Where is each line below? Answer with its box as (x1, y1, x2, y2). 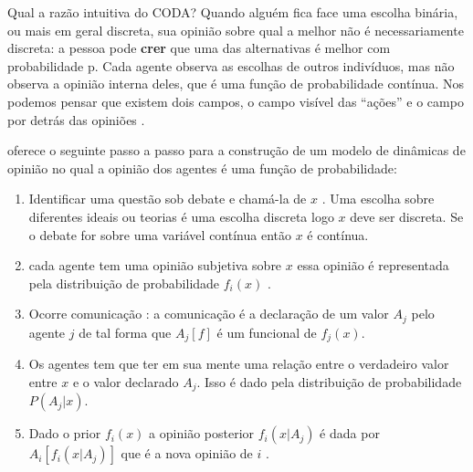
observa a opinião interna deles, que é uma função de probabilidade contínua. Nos (7, 74, 465, 93)
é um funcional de (216, 322, 317, 341)
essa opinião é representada (297, 256, 449, 275)
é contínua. (307, 225, 369, 244)
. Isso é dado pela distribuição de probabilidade (196, 372, 462, 391)
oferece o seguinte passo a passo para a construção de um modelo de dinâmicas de (7, 141, 466, 160)
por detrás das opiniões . (7, 110, 145, 129)
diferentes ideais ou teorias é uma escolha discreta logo (28, 206, 334, 226)
